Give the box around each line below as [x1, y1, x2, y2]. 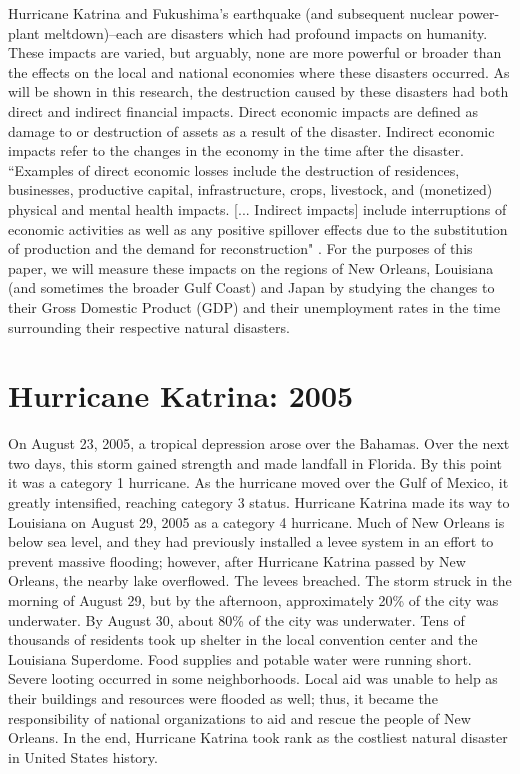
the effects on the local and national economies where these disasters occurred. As [8, 61, 510, 82]
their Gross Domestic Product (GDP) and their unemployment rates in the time [8, 296, 501, 317]
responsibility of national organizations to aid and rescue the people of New [8, 707, 471, 728]
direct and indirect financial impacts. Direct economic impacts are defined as [8, 100, 478, 121]
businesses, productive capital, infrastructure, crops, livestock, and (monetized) [8, 179, 493, 200]
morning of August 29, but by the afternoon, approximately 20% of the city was [8, 589, 499, 610]
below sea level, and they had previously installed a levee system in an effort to [8, 531, 494, 552]
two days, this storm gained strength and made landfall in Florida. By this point [8, 452, 503, 473]
